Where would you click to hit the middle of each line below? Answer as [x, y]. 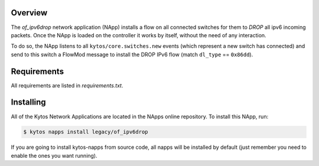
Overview [29, 13]
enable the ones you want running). [54, 155]
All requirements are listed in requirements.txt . [67, 85]
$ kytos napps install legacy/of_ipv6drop [86, 132]
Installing [29, 102]
